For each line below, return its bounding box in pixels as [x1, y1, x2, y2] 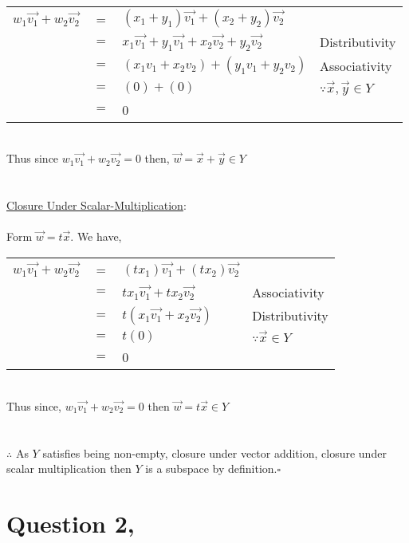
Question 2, [6, 506, 135, 539]
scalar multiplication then [6, 460, 132, 477]
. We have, [70, 228, 122, 245]
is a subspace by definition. [145, 460, 277, 477]
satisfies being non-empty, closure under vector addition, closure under [42, 444, 387, 461]
